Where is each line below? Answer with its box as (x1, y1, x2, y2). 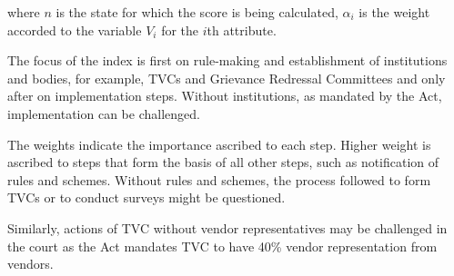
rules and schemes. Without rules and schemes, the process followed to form (7, 170, 431, 189)
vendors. (7, 254, 54, 273)
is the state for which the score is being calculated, (55, 3, 338, 21)
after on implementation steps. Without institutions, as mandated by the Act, (7, 86, 442, 105)
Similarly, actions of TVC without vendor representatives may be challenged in (7, 218, 448, 237)
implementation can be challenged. (7, 103, 200, 123)
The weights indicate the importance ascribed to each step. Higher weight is (7, 134, 431, 153)
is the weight (358, 3, 430, 21)
